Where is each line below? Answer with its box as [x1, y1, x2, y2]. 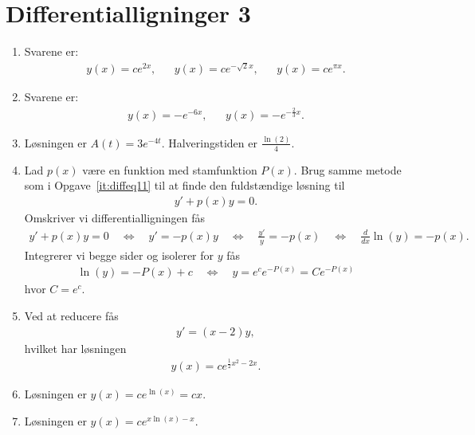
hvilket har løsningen [24, 339, 127, 356]
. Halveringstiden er [161, 134, 257, 151]
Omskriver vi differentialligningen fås [24, 210, 206, 226]
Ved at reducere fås [24, 308, 119, 324]
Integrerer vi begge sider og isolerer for [24, 246, 214, 263]
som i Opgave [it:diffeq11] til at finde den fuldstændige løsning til [24, 177, 345, 194]
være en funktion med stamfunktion [82, 161, 257, 178]
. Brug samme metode [293, 161, 402, 178]
